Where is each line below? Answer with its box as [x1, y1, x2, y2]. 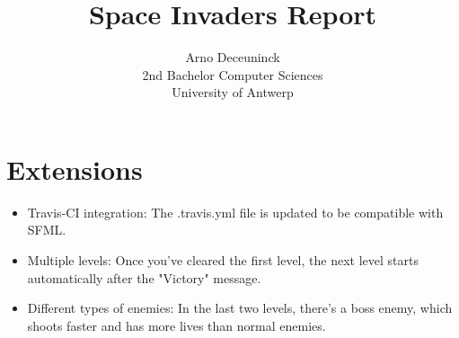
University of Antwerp [172, 83, 294, 102]
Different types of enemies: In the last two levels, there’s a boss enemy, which [27, 298, 453, 317]
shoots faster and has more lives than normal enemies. [27, 316, 326, 334]
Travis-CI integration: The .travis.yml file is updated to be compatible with [27, 202, 444, 221]
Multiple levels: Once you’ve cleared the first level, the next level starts [27, 251, 419, 270]
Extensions [6, 150, 143, 187]
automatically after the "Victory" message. [27, 268, 261, 287]
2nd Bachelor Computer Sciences [142, 65, 323, 84]
